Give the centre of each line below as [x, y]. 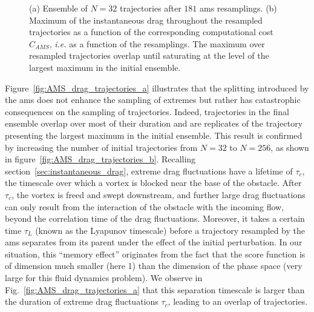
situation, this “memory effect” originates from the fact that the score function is [155, 254]
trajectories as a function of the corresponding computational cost [151, 32]
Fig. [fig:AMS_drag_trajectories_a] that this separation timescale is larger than [155, 289]
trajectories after [150, 8]
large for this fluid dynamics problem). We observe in [104, 278]
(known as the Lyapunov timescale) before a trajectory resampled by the [170, 230]
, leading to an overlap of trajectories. [238, 301]
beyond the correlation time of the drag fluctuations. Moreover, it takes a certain [155, 218]
